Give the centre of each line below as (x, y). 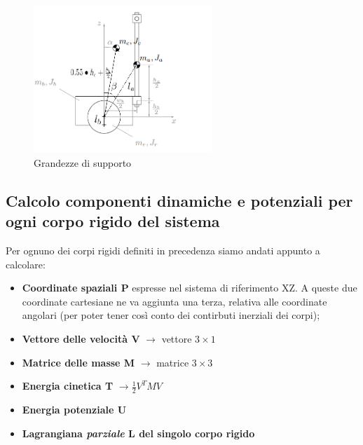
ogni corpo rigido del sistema (113, 221)
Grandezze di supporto (83, 162)
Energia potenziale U (74, 410)
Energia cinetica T (68, 386)
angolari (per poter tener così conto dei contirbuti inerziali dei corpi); (171, 315)
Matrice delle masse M (78, 362)
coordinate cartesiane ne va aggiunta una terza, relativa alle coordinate (174, 301)
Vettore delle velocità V (81, 339)
